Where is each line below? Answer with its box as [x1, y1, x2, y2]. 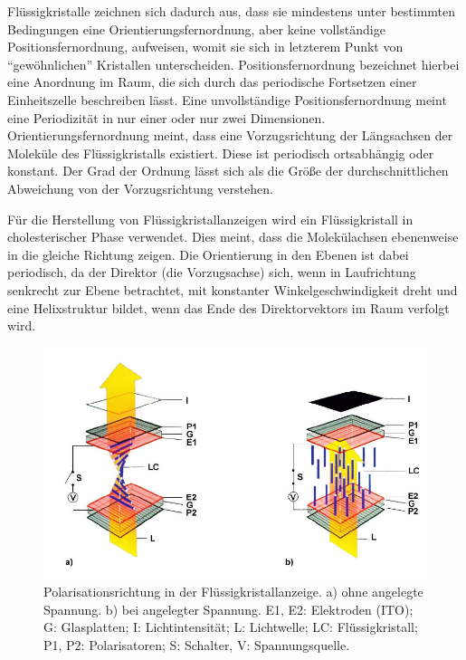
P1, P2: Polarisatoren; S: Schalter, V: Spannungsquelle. [43, 635, 350, 654]
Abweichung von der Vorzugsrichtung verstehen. [7, 178, 273, 197]
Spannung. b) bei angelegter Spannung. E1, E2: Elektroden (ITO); [43, 599, 414, 618]
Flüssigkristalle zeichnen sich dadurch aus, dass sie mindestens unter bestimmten [7, 2, 456, 20]
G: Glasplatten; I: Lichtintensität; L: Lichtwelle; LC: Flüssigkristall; [43, 617, 418, 636]
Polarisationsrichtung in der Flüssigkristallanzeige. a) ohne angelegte [43, 581, 423, 600]
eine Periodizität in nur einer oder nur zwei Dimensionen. [7, 108, 326, 127]
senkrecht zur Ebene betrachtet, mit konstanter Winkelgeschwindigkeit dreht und [7, 280, 458, 299]
